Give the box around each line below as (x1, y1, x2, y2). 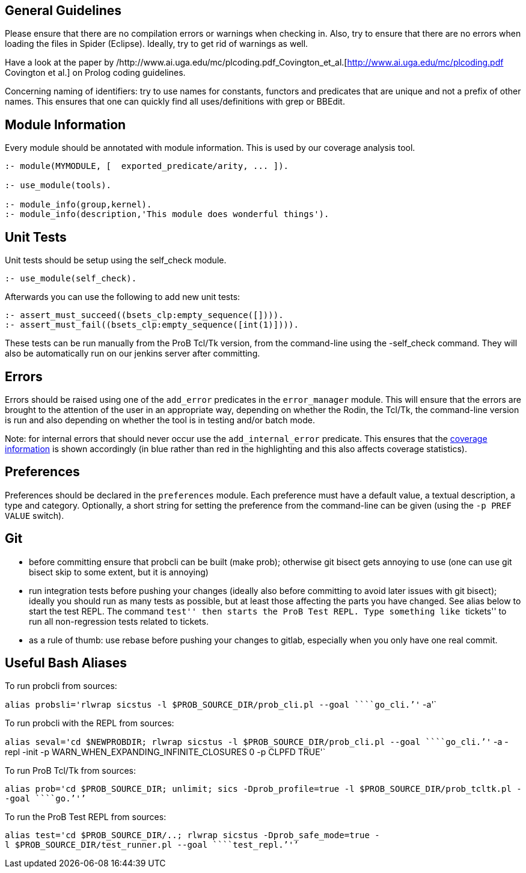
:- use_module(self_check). (5, 274, 137, 284)
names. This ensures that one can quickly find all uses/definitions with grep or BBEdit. (5, 96, 345, 107)
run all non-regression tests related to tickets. (29, 616, 209, 626)
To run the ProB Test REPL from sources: (5, 812, 167, 822)
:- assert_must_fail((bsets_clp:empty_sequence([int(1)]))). (5, 320, 299, 330)
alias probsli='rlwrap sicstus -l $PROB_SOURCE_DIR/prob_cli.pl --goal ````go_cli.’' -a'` (5, 699, 437, 710)
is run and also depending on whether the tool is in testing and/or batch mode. (5, 414, 315, 425)
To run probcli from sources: (5, 681, 117, 691)
